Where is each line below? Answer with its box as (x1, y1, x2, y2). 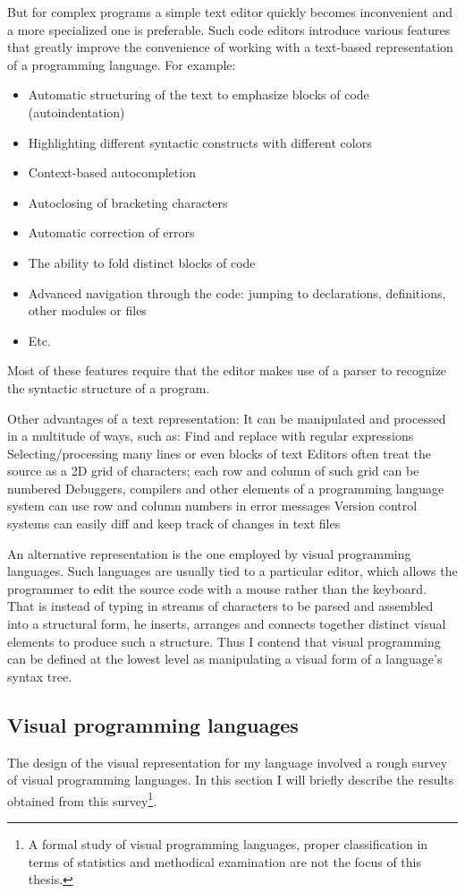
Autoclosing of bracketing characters (28, 193, 228, 211)
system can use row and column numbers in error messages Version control (7, 496, 418, 515)
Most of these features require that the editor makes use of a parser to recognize (7, 361, 447, 380)
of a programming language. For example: (7, 55, 236, 73)
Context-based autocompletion (28, 163, 196, 182)
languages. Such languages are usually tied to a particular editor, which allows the (7, 562, 458, 580)
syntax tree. (7, 666, 72, 685)
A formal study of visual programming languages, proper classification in (28, 835, 428, 854)
